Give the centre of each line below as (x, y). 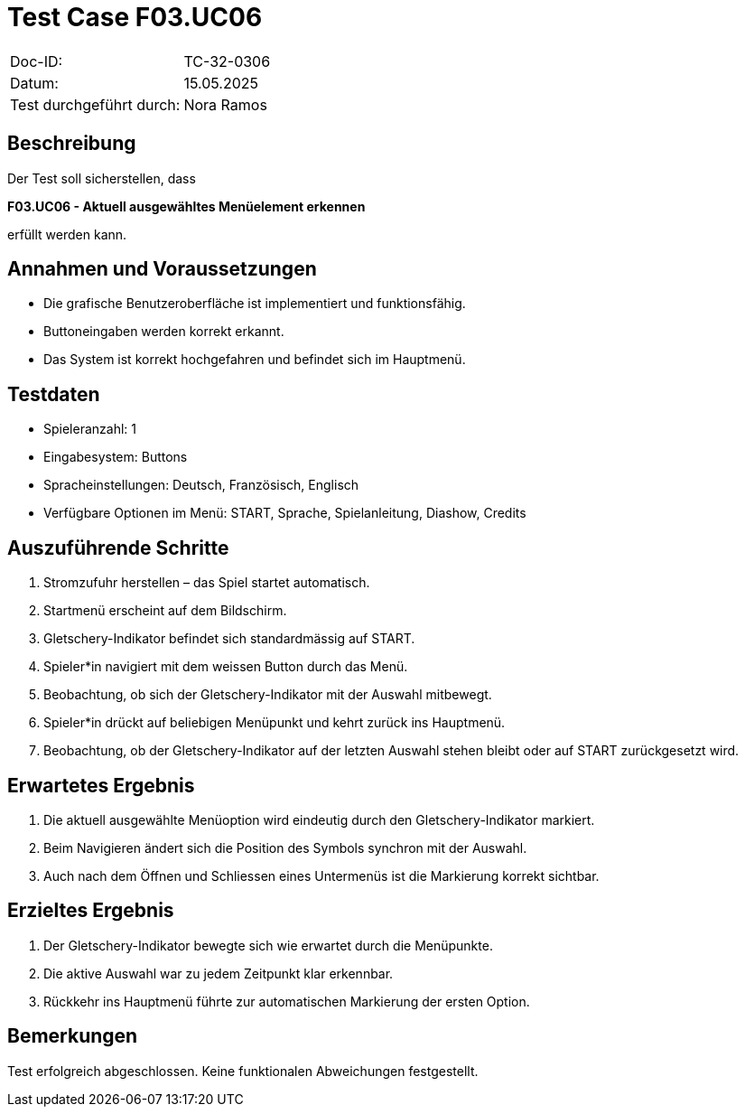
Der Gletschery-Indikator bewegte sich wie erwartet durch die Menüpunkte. (268, 945)
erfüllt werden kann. (67, 234)
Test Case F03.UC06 (135, 17)
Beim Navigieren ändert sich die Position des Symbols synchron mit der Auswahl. (285, 847)
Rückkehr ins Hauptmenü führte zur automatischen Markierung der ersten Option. (287, 1001)
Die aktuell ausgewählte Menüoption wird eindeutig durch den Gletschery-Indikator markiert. (319, 819)
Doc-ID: (37, 61)
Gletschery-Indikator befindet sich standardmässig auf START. (229, 639)
